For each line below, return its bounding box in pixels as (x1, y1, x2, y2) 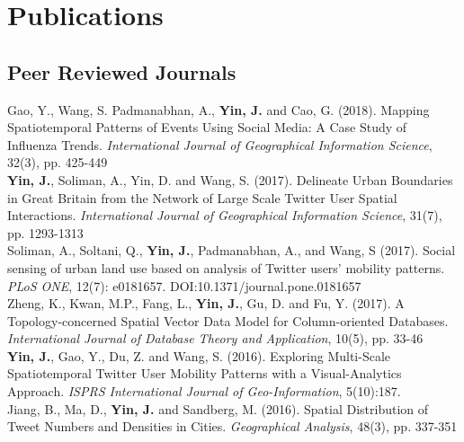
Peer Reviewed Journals (7, 57, 236, 85)
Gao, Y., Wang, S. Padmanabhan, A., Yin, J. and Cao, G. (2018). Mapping (7, 100, 430, 119)
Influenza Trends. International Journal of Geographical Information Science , (7, 135, 433, 154)
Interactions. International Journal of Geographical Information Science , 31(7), (7, 206, 442, 225)
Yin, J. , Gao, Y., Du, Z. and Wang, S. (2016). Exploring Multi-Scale (7, 346, 391, 365)
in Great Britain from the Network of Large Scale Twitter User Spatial (7, 188, 397, 207)
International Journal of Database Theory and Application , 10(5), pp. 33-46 (7, 329, 424, 348)
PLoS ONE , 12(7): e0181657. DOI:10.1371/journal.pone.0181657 (7, 276, 361, 295)
